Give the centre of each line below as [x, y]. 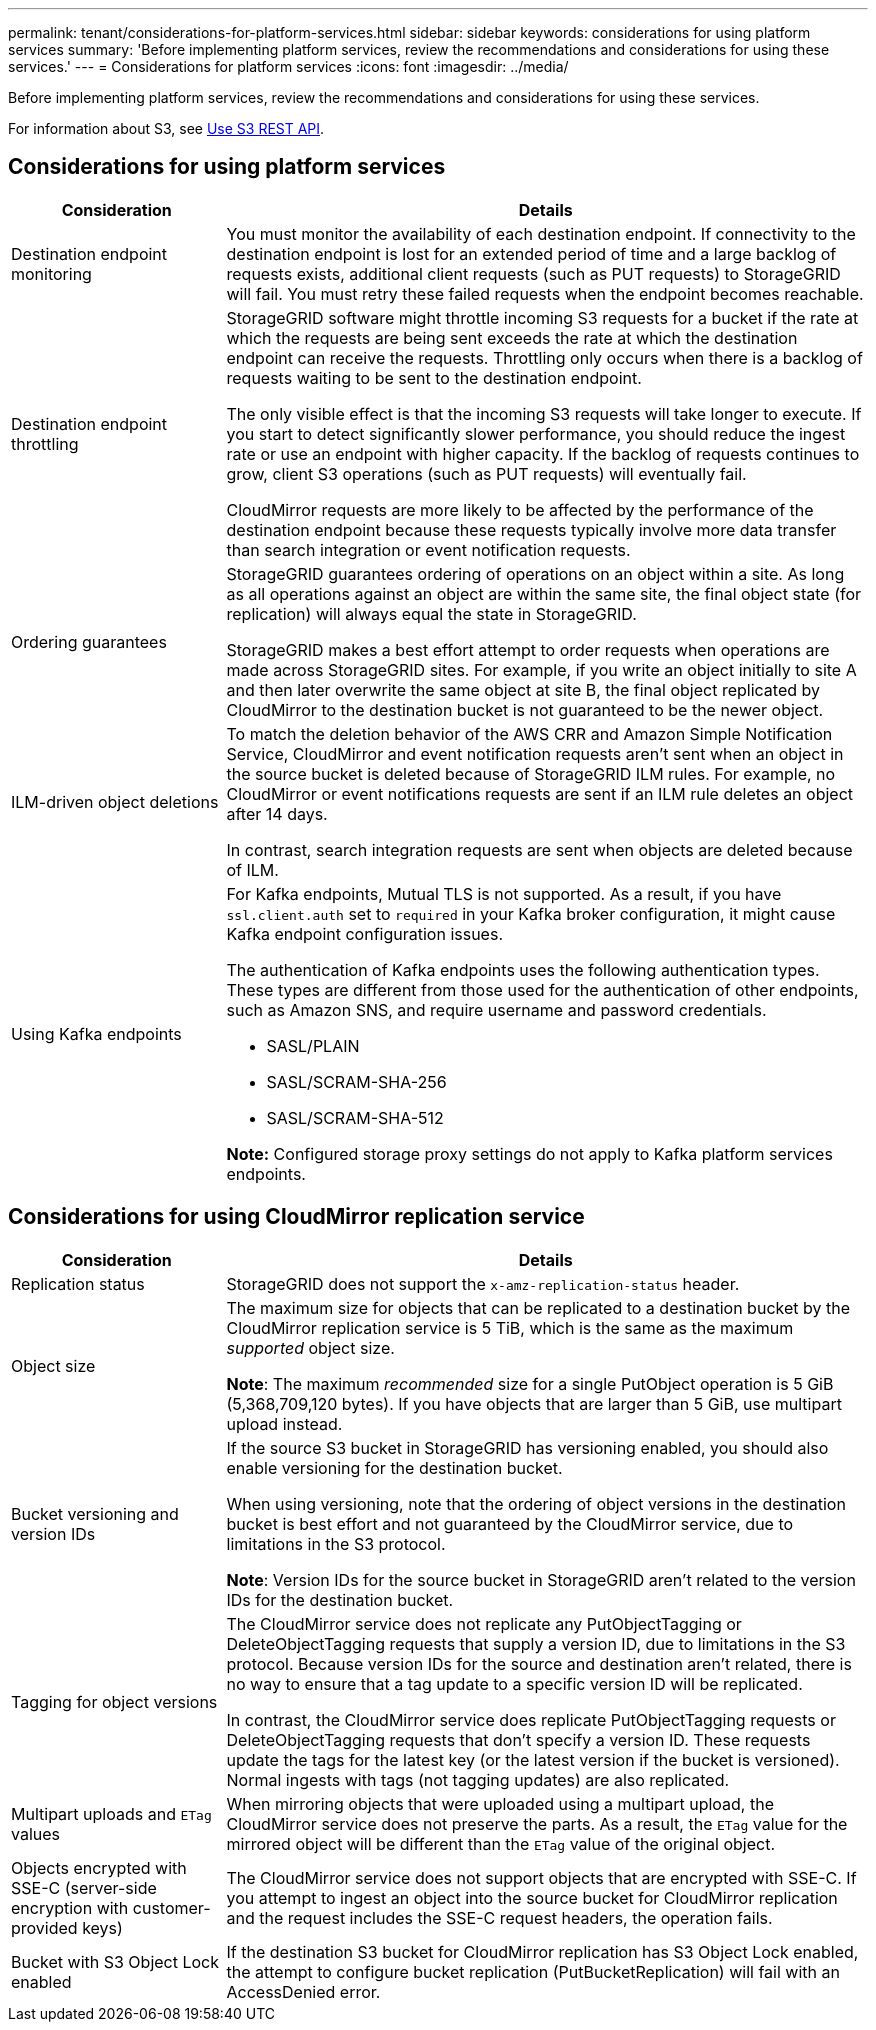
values [36, 1833]
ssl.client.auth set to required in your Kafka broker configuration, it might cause [531, 913]
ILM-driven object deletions [115, 801]
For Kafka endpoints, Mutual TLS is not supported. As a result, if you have [504, 893]
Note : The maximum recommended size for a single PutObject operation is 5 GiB [530, 1383]
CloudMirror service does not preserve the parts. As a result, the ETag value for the [537, 1823]
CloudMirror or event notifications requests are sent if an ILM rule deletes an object [540, 793]
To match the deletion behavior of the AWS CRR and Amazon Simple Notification [529, 733]
